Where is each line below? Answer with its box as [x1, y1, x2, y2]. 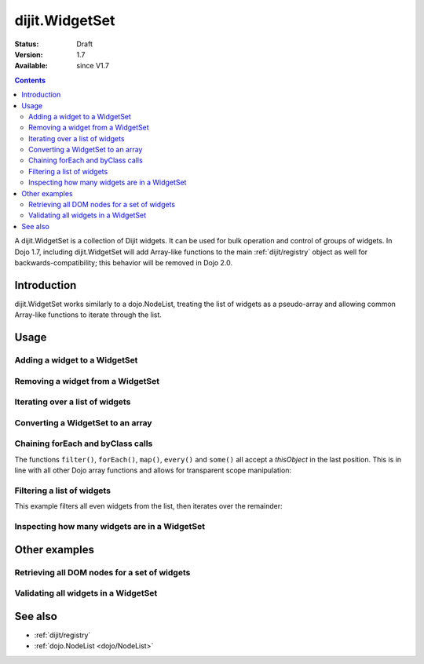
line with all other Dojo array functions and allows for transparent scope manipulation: [14, 465, 292, 475]
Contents [14, 75, 46, 85]
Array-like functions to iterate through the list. [14, 310, 163, 319]
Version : [14, 49, 43, 59]
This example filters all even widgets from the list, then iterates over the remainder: [14, 502, 283, 511]
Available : [14, 61, 49, 71]
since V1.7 [76, 61, 110, 71]
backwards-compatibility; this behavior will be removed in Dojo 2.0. [14, 257, 233, 267]
